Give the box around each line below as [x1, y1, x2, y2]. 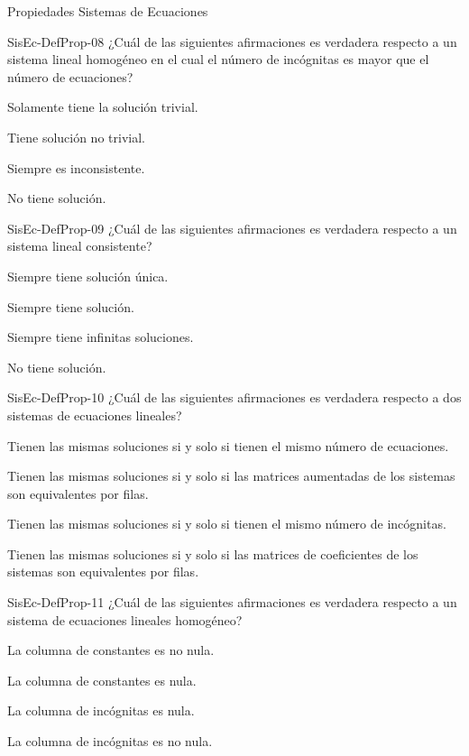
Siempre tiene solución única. [7, 266, 169, 285]
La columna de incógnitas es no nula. [7, 732, 213, 751]
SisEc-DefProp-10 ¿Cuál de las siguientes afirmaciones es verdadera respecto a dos [7, 388, 462, 407]
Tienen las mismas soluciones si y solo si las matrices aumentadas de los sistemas [7, 466, 455, 485]
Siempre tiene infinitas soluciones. [7, 327, 194, 346]
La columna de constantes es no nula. [7, 641, 215, 659]
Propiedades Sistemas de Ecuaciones [7, 2, 208, 20]
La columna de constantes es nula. [7, 670, 197, 689]
